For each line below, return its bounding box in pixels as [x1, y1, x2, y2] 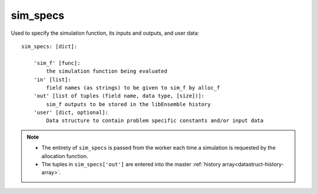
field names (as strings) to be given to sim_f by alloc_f [46, 84, 220, 91]
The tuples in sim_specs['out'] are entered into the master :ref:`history [41, 161, 221, 168]
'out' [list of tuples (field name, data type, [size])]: [33, 93, 205, 100]
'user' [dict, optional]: [33, 109, 109, 116]
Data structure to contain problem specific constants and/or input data [46, 117, 264, 124]
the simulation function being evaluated [46, 68, 168, 75]
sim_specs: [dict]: [21, 43, 78, 50]
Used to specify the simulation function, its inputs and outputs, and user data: [11, 29, 200, 37]
